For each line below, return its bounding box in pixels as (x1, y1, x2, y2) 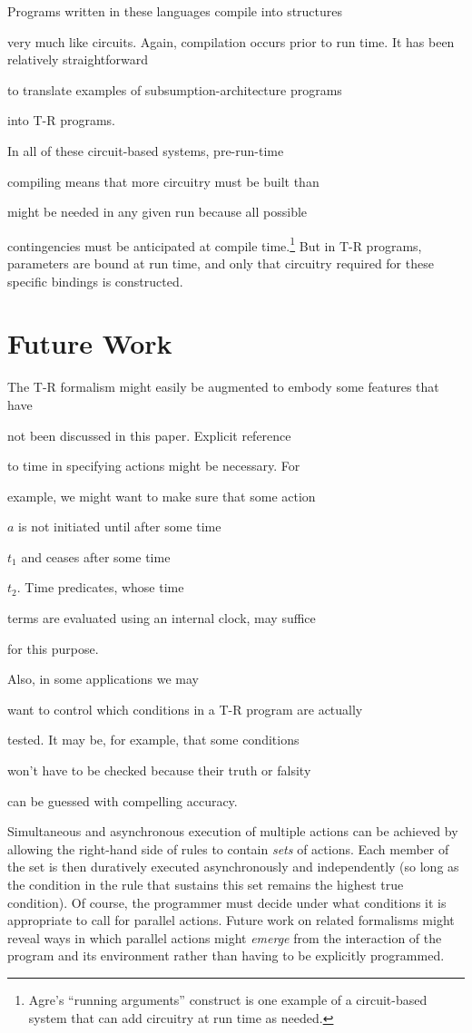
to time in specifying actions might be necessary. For (7, 456, 300, 475)
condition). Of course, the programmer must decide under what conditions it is (7, 892, 447, 911)
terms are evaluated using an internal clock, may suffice (7, 609, 316, 628)
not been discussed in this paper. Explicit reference (7, 425, 291, 444)
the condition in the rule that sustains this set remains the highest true (7, 875, 404, 893)
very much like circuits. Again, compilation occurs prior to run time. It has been (7, 32, 455, 51)
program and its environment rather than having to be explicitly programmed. (7, 946, 445, 965)
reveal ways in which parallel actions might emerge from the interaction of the (7, 928, 442, 947)
